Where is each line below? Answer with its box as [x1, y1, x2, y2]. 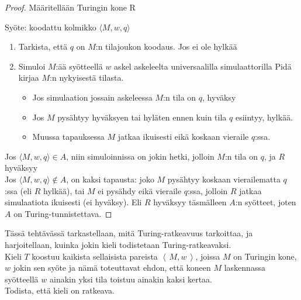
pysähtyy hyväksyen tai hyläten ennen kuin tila [57, 111, 227, 123]
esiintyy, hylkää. [235, 111, 293, 123]
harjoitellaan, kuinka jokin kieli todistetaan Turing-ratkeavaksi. [5, 238, 231, 250]
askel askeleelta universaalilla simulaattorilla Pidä [114, 60, 292, 72]
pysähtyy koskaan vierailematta [167, 173, 281, 185]
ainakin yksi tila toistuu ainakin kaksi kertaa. [49, 273, 212, 285]
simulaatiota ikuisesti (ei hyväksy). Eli [5, 196, 142, 208]
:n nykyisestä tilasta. [50, 71, 124, 84]
